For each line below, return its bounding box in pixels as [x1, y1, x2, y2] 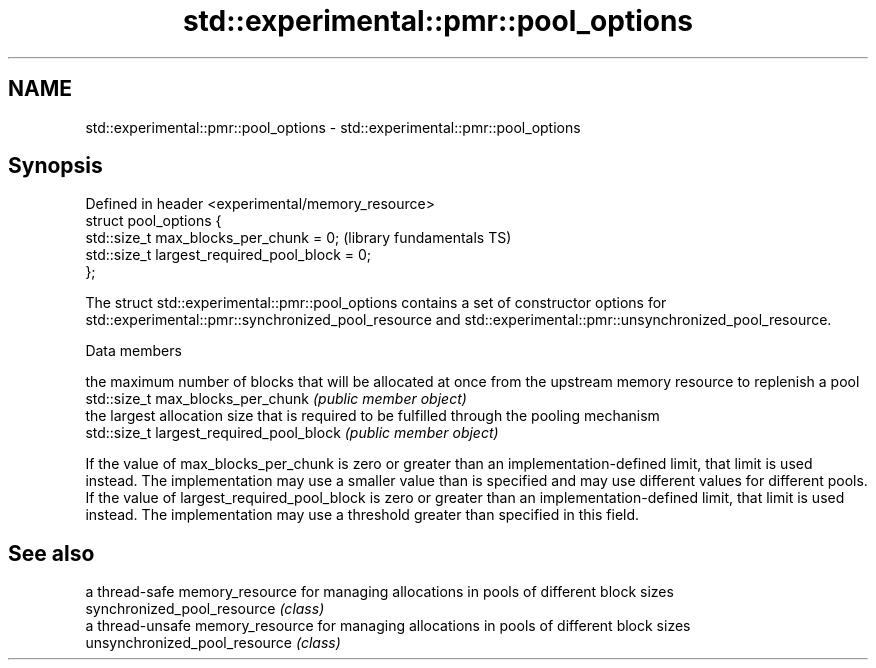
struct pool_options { [85, 212, 222, 230]
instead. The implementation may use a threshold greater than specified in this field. [85, 506, 640, 524]
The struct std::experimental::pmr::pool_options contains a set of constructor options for [85, 294, 667, 312]
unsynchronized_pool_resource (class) [85, 634, 341, 652]
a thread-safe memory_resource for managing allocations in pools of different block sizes [85, 583, 674, 601]
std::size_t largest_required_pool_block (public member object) [85, 424, 499, 442]
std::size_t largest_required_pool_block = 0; [85, 246, 372, 264]
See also [8, 540, 95, 566]
